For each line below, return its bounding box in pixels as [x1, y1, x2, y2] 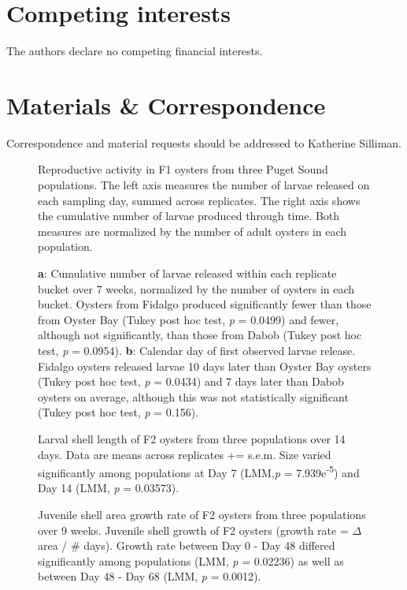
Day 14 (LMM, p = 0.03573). [38, 480, 179, 496]
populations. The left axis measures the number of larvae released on [38, 177, 370, 193]
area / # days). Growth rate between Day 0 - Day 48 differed [38, 537, 335, 554]
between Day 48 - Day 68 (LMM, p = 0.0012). [38, 568, 261, 584]
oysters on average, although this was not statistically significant [38, 388, 349, 405]
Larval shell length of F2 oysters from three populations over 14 [38, 430, 346, 446]
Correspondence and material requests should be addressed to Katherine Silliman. [6, 134, 401, 151]
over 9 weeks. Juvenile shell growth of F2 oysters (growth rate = [38, 521, 349, 538]
